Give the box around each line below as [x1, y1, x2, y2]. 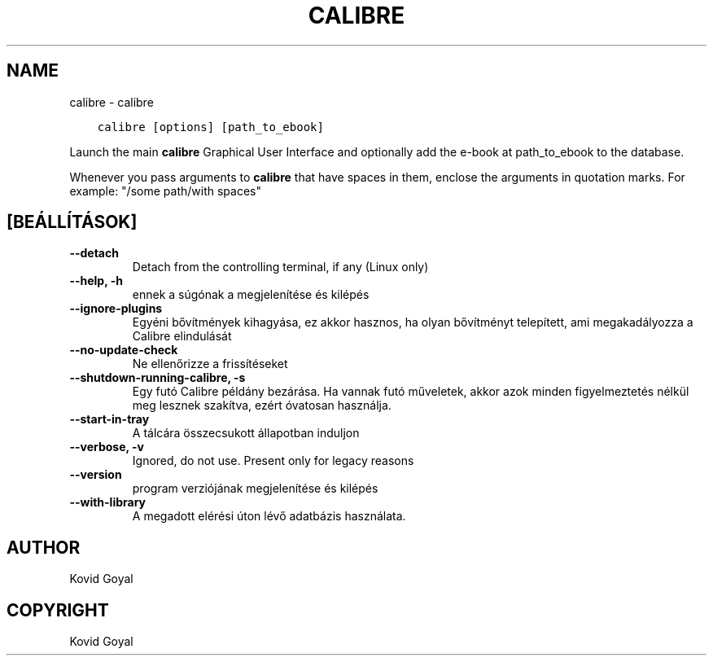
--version [69, 467, 122, 482]
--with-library [69, 495, 147, 510]
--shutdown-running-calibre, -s [69, 370, 246, 385]
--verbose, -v [69, 440, 144, 454]
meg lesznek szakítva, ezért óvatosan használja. [132, 398, 391, 413]
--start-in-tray [69, 412, 150, 427]
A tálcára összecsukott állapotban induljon [132, 426, 360, 441]
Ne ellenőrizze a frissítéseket [132, 357, 288, 371]
